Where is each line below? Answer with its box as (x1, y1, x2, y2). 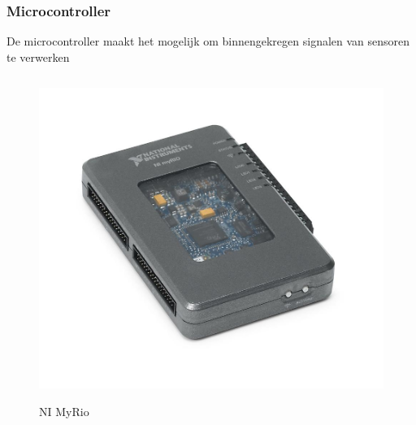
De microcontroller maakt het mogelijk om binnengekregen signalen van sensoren (6, 33, 410, 50)
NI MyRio (39, 402, 89, 419)
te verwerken (6, 48, 70, 65)
